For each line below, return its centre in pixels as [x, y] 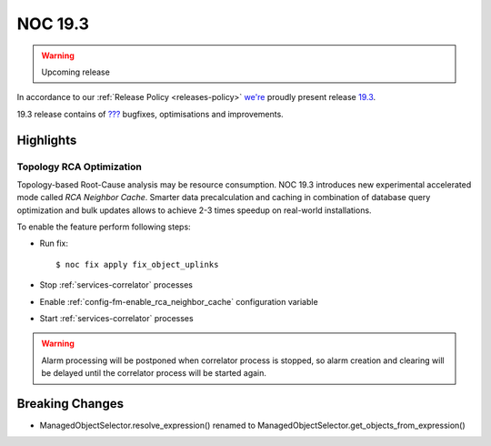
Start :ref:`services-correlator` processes [117, 318]
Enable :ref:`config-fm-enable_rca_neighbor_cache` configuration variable [179, 301]
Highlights [47, 140]
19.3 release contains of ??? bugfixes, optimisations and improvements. [150, 114]
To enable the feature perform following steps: [104, 227]
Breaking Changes [70, 404]
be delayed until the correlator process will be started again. [154, 373]
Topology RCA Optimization [80, 167]
